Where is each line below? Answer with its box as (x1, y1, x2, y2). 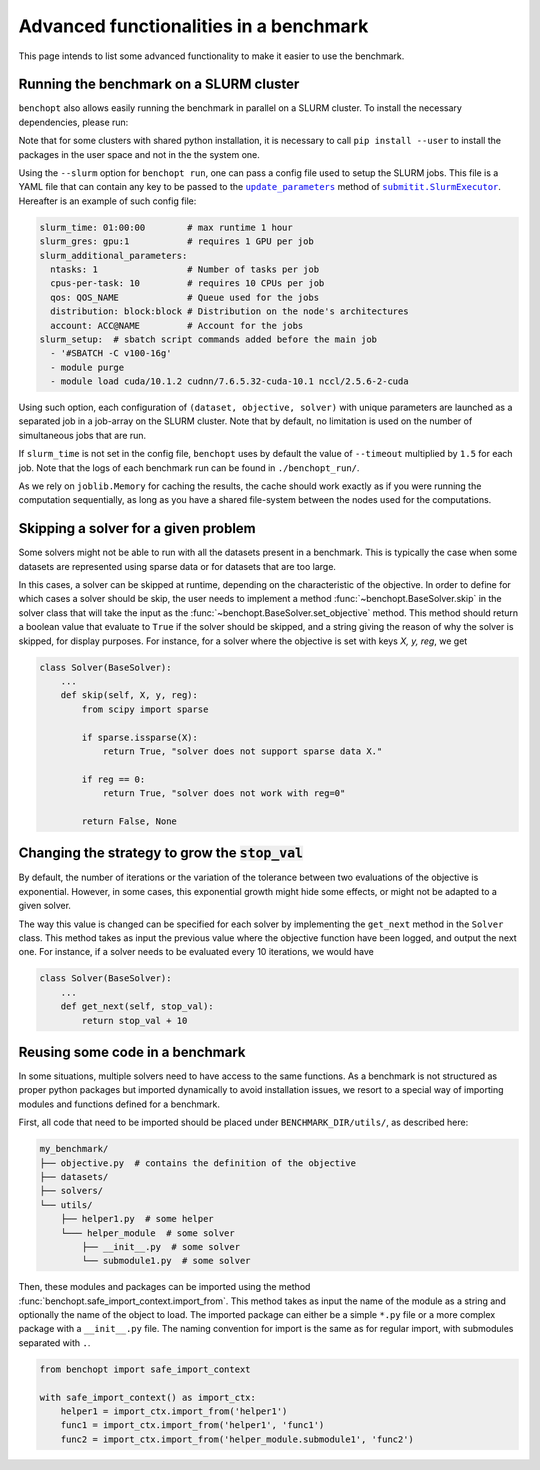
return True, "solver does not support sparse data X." (102, 745, 383, 757)
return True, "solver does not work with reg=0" (102, 788, 346, 799)
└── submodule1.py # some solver (81, 1255, 251, 1267)
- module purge (50, 361, 125, 373)
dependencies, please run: (18, 116, 129, 128)
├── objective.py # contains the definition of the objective (39, 1157, 357, 1169)
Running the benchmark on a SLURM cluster (18, 76, 300, 93)
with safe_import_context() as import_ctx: (39, 1391, 257, 1403)
